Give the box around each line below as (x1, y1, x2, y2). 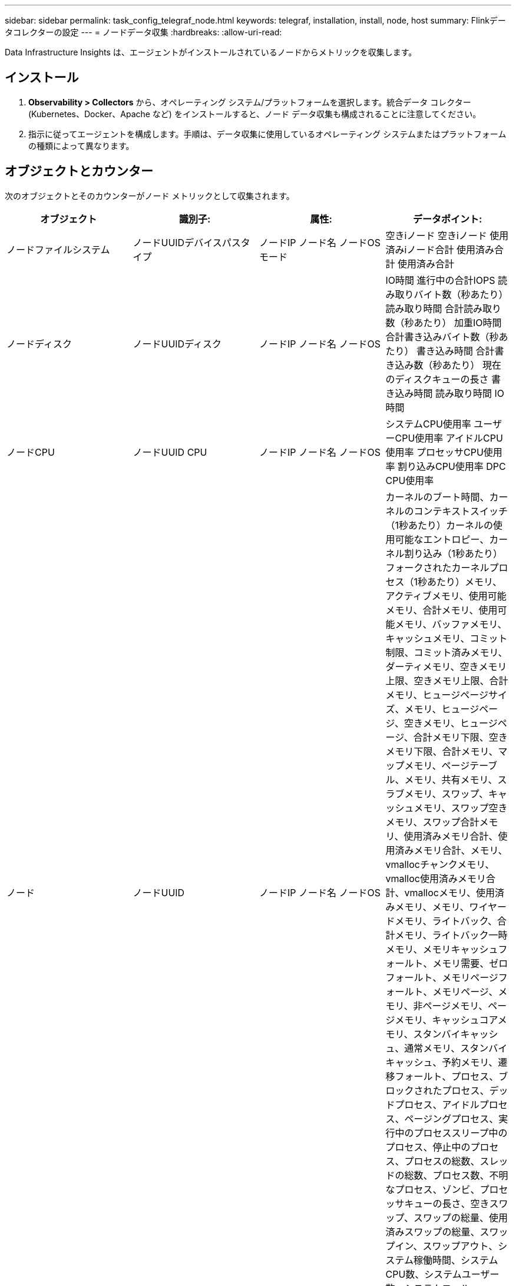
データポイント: (413, 213, 482, 225)
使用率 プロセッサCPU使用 (385, 446, 502, 458)
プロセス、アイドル (395, 1098, 479, 1111)
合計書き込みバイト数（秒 (385, 330, 499, 343)
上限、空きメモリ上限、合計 (385, 674, 508, 687)
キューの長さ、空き (404, 1197, 489, 1209)
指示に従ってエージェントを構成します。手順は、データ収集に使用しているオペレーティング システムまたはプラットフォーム (28, 128, 507, 139)
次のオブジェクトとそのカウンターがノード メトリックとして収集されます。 (5, 190, 295, 201)
